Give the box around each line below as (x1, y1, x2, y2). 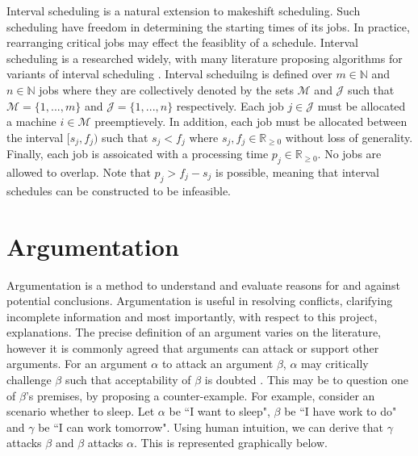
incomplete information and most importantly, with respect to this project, (6, 307, 378, 324)
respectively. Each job (176, 97, 284, 114)
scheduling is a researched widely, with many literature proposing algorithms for (6, 49, 403, 66)
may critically (301, 355, 369, 372)
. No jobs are (317, 145, 382, 162)
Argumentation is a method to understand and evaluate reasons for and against (6, 276, 400, 293)
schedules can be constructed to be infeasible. (6, 182, 231, 199)
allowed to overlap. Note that (6, 164, 151, 180)
